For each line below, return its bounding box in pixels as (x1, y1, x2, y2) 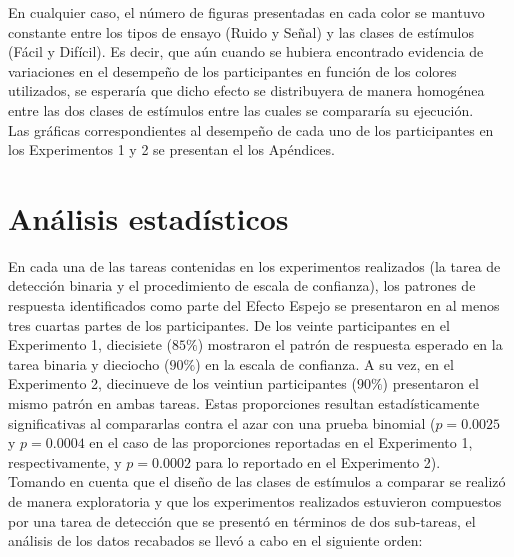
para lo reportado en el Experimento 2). (195, 451, 441, 472)
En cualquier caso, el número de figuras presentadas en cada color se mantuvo (8, 2, 485, 22)
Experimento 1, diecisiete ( (8, 334, 173, 355)
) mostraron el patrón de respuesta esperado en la (197, 334, 503, 355)
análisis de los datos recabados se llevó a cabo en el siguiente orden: (8, 530, 423, 551)
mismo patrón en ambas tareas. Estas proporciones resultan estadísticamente (8, 393, 480, 414)
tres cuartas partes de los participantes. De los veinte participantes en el (8, 314, 450, 335)
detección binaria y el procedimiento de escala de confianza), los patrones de (8, 275, 476, 296)
